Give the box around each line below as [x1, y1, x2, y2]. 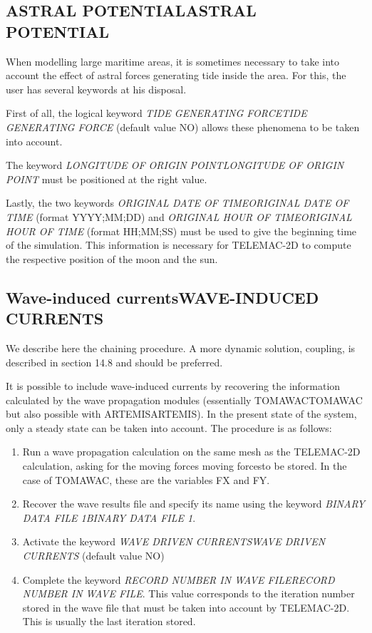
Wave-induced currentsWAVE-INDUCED [6, 286, 319, 308]
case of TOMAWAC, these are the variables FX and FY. [22, 472, 270, 487]
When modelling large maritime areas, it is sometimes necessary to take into [6, 53, 339, 68]
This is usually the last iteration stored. [22, 614, 196, 629]
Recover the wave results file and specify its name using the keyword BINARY [22, 496, 365, 511]
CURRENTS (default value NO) [22, 548, 165, 563]
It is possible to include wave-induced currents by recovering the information [6, 379, 341, 393]
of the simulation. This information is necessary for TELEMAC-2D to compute [6, 237, 351, 252]
